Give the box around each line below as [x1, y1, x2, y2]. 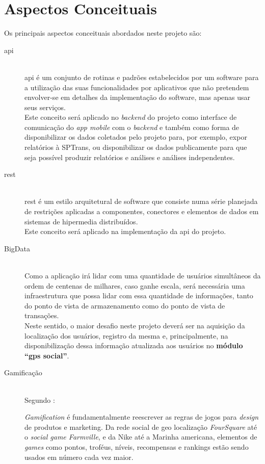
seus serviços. [24, 101, 66, 112]
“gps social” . [24, 350, 69, 360]
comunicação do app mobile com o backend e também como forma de [24, 121, 240, 132]
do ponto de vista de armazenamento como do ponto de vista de [24, 300, 225, 311]
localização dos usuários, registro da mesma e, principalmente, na [24, 330, 228, 341]
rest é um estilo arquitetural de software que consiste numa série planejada [24, 196, 258, 207]
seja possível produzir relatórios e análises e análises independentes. [24, 151, 235, 162]
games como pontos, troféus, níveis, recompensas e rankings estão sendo [24, 441, 249, 452]
